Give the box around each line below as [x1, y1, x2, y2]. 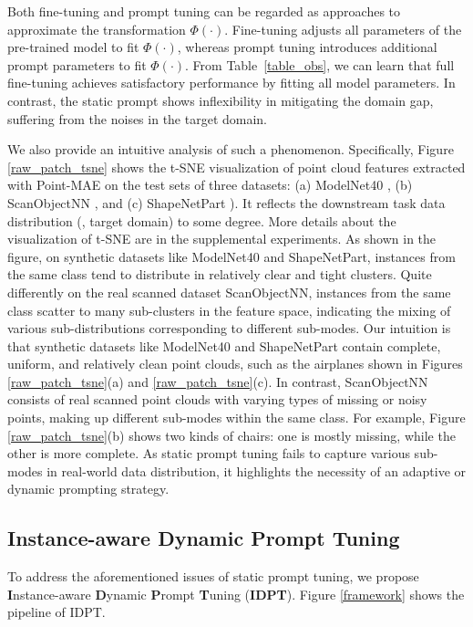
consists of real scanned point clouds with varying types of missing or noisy [7, 390, 427, 409]
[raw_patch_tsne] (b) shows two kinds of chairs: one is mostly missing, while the [7, 425, 456, 444]
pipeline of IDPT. [7, 602, 106, 622]
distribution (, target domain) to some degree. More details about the [7, 211, 396, 230]
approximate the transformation [7, 19, 186, 38]
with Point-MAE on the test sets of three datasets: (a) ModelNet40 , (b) [7, 175, 413, 194]
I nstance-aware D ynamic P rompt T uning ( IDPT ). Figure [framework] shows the [7, 584, 465, 603]
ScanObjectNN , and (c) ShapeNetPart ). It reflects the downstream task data [7, 193, 446, 212]
